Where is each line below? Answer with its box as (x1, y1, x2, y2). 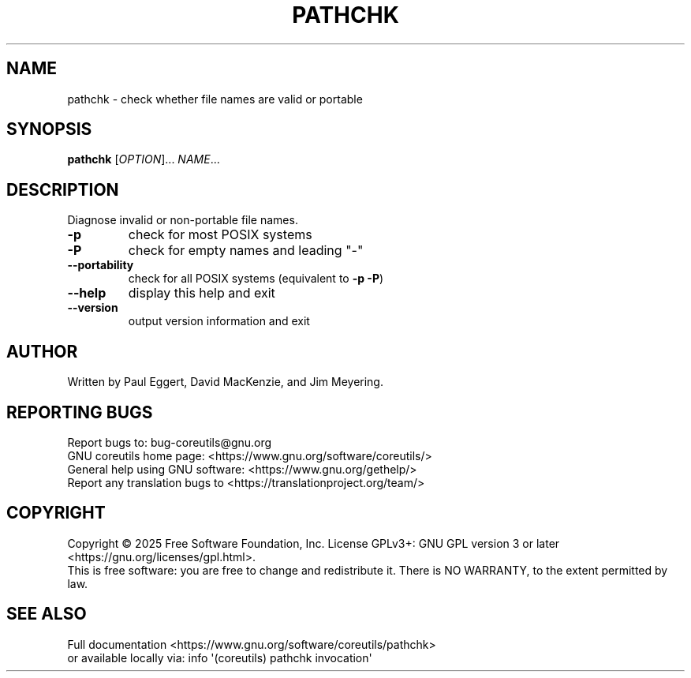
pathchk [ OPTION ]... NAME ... (67, 152, 220, 167)
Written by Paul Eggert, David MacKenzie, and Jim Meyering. (67, 375, 383, 389)
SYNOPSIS (6, 119, 92, 140)
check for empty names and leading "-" (128, 242, 364, 259)
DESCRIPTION (6, 179, 119, 200)
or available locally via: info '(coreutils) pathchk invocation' (67, 650, 372, 665)
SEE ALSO (6, 604, 87, 624)
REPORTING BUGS (6, 402, 153, 422)
